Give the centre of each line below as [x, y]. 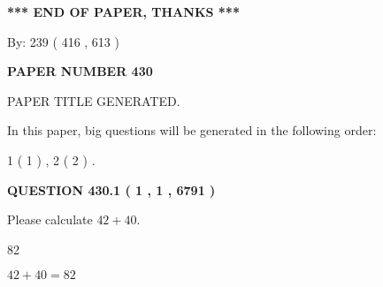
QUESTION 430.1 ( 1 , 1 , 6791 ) [111, 189]
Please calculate [50, 219]
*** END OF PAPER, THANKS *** [123, 11]
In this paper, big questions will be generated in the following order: [192, 130]
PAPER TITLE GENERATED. [94, 100]
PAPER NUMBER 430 [80, 71]
